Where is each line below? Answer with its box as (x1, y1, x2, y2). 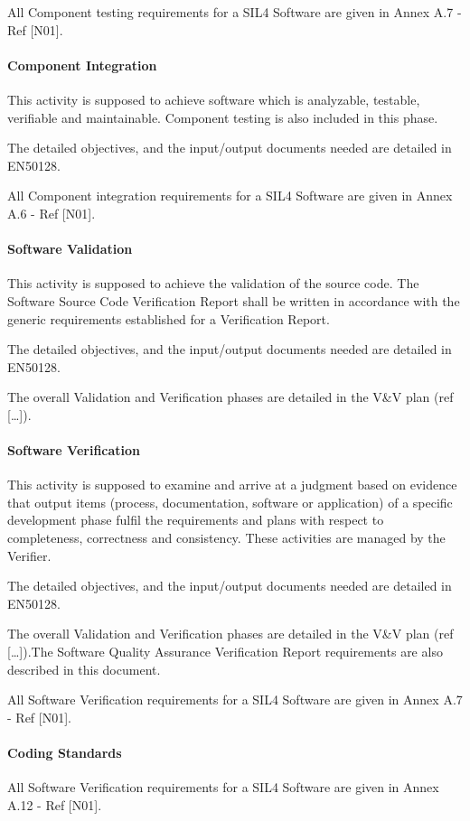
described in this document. (7, 659, 161, 678)
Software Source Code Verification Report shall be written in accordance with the (7, 291, 460, 310)
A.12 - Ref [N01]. (7, 795, 102, 814)
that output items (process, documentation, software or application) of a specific (7, 492, 453, 511)
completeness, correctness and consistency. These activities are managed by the (7, 528, 446, 547)
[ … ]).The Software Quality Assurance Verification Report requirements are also (7, 642, 443, 661)
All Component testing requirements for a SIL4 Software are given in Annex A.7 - (7, 3, 462, 21)
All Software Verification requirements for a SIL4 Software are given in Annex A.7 (7, 690, 463, 709)
